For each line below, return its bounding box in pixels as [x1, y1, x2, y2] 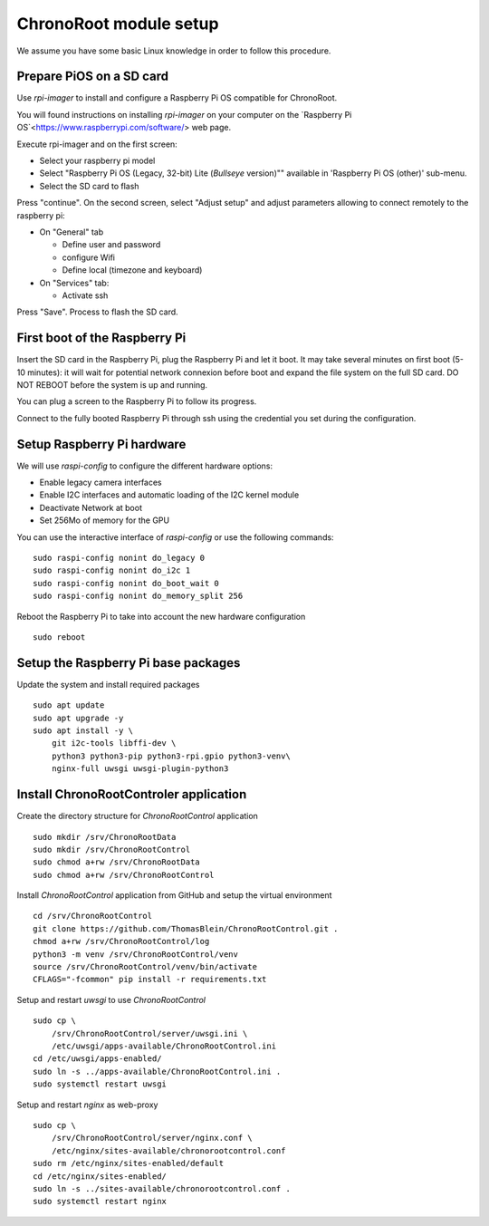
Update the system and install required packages [16, 679, 200, 690]
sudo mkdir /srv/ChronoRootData [33, 832, 177, 842]
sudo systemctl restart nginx [33, 1196, 168, 1207]
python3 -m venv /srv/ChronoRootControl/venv [33, 949, 239, 960]
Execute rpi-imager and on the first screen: [16, 139, 178, 150]
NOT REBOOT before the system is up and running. [16, 380, 208, 390]
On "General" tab [39, 227, 104, 237]
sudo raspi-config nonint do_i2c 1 [33, 565, 191, 575]
